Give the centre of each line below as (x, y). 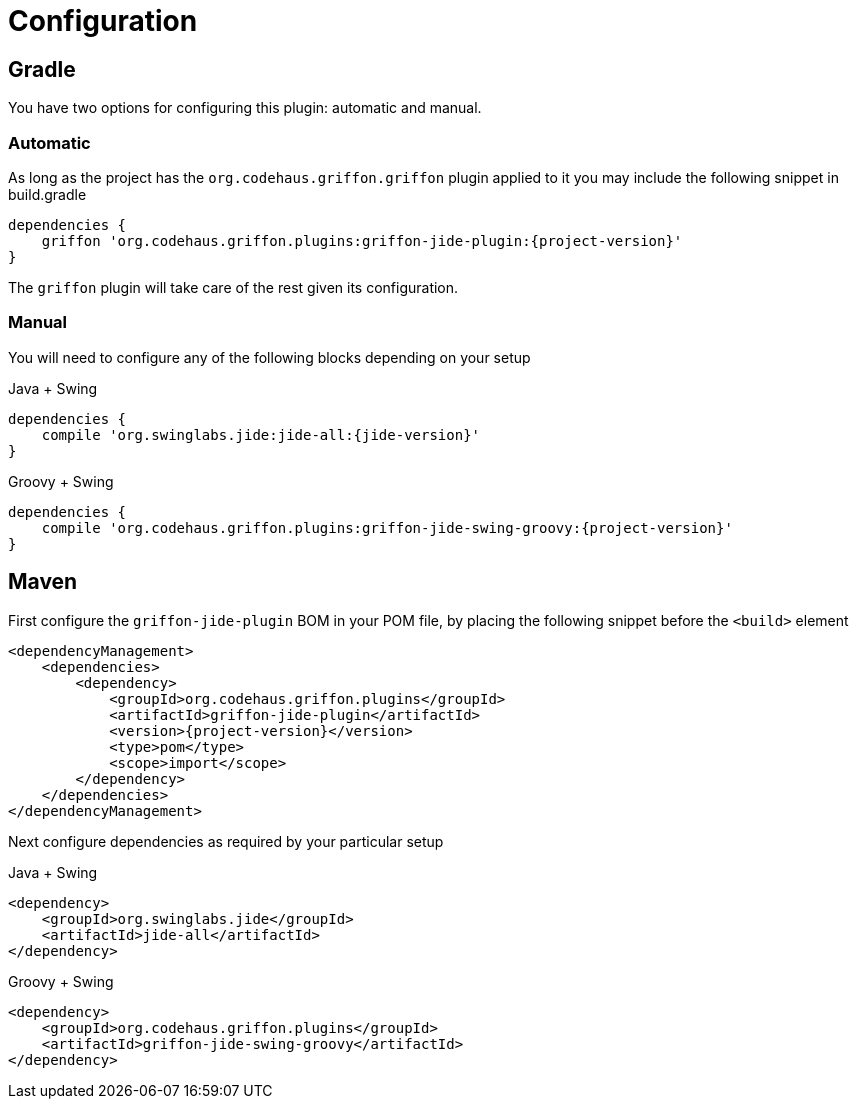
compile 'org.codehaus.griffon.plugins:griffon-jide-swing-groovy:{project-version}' (387, 527)
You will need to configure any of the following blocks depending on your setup (269, 357)
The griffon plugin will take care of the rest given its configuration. (233, 287)
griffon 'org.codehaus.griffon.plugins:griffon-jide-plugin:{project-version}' (362, 240)
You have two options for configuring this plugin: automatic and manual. (245, 108)
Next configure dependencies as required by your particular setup (226, 841)
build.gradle (47, 194)
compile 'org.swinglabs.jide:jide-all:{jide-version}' (261, 434)
